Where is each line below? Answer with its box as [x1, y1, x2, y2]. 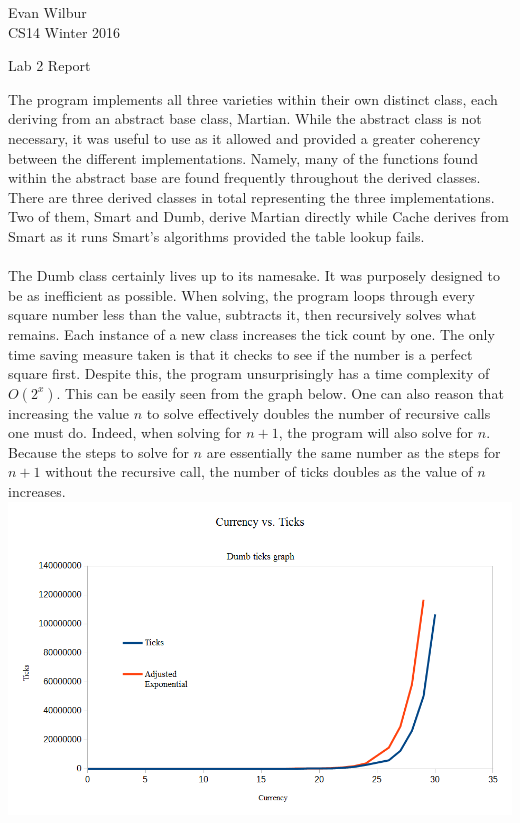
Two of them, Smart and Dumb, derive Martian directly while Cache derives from [8, 206, 510, 227]
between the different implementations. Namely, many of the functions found [8, 147, 478, 168]
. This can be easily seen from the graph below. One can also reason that [56, 382, 504, 403]
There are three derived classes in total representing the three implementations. [8, 186, 495, 207]
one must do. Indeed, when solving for [8, 422, 242, 443]
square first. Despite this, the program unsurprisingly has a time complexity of [8, 363, 490, 384]
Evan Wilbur [8, 2, 87, 22]
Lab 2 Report [8, 55, 91, 76]
